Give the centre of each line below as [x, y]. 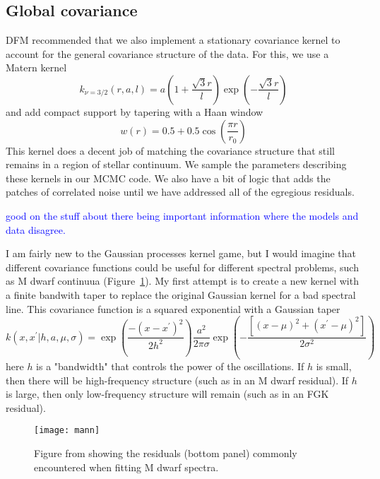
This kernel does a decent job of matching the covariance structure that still [170, 150]
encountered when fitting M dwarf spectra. [126, 467]
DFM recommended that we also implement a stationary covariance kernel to [173, 40]
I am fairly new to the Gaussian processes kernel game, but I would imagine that [181, 253]
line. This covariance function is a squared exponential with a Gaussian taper [173, 308]
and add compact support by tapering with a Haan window [135, 111]
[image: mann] [67, 431]
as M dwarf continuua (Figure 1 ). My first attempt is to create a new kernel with [182, 281]
